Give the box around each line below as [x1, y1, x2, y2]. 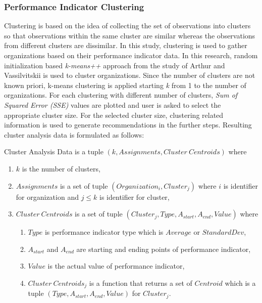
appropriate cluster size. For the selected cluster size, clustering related [4, 109, 224, 120]
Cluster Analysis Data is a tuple [4, 146, 103, 157]
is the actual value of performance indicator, [47, 261, 185, 271]
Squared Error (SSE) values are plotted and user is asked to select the [4, 99, 221, 110]
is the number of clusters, [22, 163, 100, 174]
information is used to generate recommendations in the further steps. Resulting [4, 119, 252, 130]
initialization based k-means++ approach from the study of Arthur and [4, 60, 225, 70]
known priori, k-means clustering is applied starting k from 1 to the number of [4, 79, 246, 90]
